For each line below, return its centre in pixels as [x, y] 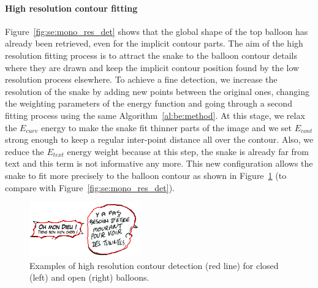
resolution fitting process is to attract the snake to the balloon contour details [151, 55]
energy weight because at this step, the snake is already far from [188, 151]
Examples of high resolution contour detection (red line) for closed [154, 265]
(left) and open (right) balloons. [89, 277]
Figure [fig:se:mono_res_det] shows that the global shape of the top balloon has [157, 31]
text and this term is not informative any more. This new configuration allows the [159, 163]
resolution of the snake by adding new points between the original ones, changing [157, 91]
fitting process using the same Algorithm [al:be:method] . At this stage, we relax [155, 115]
